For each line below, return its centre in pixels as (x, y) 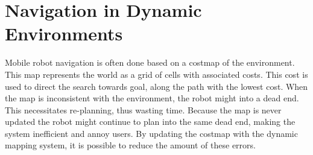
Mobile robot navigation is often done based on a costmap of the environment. (150, 62)
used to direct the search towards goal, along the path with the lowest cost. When (156, 86)
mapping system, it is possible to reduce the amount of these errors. (130, 145)
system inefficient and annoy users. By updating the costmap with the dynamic (151, 133)
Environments (64, 33)
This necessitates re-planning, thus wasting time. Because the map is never (143, 109)
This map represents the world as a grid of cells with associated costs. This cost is (156, 74)
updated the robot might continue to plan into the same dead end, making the (150, 122)
